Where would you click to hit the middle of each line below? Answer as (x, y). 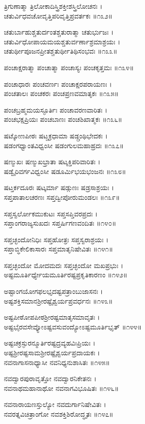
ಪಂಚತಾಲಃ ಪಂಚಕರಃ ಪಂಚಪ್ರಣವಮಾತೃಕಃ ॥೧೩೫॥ (61, 93)
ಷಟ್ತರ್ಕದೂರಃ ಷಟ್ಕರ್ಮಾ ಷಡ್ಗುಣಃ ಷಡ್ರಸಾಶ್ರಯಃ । (59, 187)
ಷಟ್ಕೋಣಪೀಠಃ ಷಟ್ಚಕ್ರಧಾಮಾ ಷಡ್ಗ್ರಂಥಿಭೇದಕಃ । (56, 135)
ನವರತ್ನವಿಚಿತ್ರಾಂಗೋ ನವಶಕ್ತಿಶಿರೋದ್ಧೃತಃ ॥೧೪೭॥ (59, 414)
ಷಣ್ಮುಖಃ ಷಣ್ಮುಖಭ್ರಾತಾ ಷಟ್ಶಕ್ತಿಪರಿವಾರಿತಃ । (52, 162)
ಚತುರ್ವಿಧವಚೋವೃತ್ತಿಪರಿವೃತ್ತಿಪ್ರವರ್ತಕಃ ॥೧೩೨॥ (58, 15)
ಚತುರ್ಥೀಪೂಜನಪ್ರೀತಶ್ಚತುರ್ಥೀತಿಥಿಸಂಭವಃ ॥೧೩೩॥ (61, 51)
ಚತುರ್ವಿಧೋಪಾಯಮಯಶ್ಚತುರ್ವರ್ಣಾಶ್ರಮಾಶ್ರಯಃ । (62, 41)
